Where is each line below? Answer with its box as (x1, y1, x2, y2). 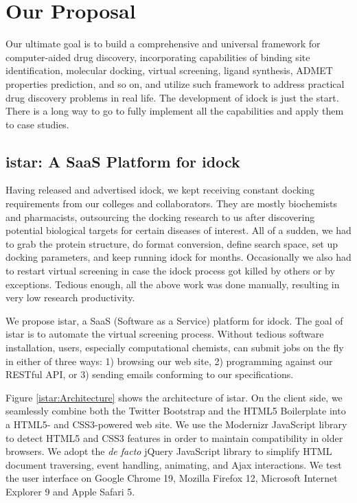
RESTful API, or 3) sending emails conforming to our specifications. (5, 367, 294, 382)
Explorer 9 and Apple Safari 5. (5, 484, 135, 498)
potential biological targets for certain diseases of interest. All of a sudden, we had (5, 223, 352, 237)
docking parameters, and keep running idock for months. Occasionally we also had (5, 250, 352, 264)
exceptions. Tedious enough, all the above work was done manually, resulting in (5, 277, 340, 291)
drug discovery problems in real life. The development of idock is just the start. (5, 90, 339, 104)
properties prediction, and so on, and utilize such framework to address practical (5, 76, 345, 91)
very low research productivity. (5, 290, 135, 305)
